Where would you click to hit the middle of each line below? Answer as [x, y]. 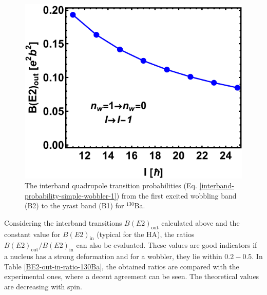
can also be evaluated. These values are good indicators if [167, 245]
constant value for [32, 234]
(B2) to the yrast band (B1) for [74, 205]
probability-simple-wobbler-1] [71, 195]
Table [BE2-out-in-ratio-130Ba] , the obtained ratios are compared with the [122, 266]
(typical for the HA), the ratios [146, 234]
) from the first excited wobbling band [176, 195]
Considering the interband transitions [63, 222]
